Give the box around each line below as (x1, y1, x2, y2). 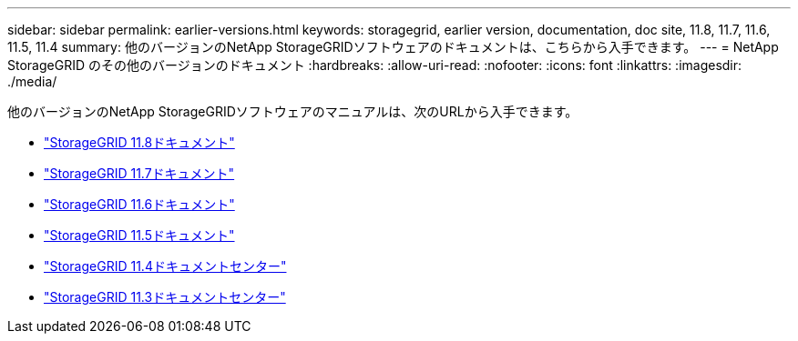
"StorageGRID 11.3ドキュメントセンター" (44, 289, 286, 305)
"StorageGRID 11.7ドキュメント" (44, 165, 235, 181)
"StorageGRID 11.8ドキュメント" (44, 135, 235, 150)
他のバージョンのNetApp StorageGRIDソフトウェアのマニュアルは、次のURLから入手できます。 (7, 104, 578, 119)
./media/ (7, 74, 57, 89)
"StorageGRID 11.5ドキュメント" (44, 227, 235, 243)
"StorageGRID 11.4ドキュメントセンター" (44, 258, 287, 274)
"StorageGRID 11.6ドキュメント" (44, 196, 235, 212)
